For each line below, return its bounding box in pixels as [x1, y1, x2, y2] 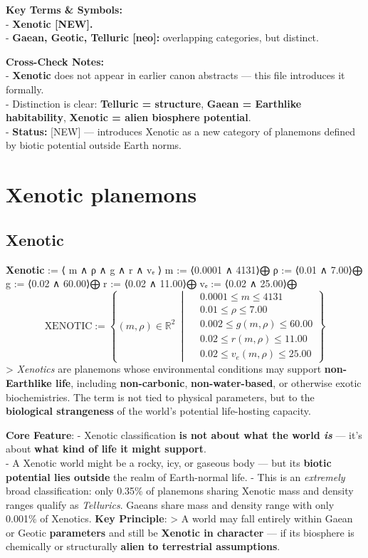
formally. [6, 81, 44, 96]
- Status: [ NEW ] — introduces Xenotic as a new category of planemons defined [6, 123, 355, 138]
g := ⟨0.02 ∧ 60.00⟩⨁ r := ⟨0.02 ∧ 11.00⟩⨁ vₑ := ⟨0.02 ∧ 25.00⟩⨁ [6, 276, 297, 291]
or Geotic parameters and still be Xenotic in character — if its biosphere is [6, 525, 354, 539]
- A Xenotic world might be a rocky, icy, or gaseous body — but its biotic [6, 455, 332, 470]
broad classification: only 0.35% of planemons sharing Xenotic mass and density [6, 483, 354, 498]
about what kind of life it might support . [6, 441, 206, 456]
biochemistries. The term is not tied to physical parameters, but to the [6, 389, 315, 404]
